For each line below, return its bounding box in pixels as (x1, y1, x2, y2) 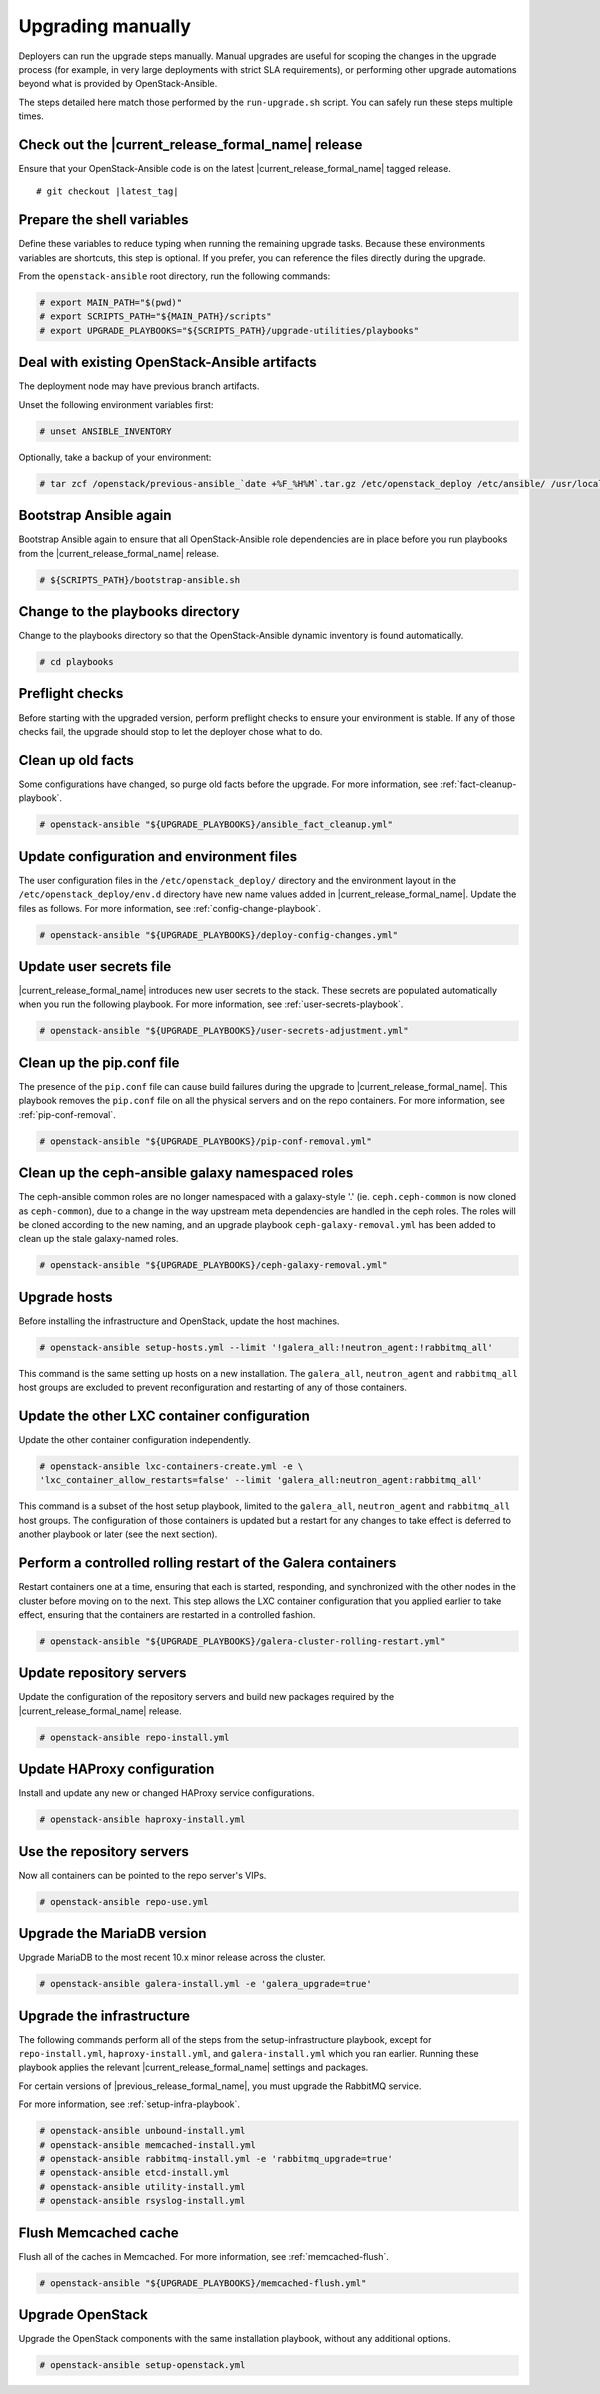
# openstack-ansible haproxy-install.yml (39, 1814, 246, 1825)
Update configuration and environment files (18, 848, 298, 865)
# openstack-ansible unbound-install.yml (39, 2125, 246, 2137)
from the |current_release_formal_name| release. (18, 547, 220, 559)
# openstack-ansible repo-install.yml (39, 1731, 230, 1743)
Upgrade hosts (18, 1288, 114, 1305)
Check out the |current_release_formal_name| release (18, 136, 363, 153)
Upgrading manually (18, 15, 192, 37)
